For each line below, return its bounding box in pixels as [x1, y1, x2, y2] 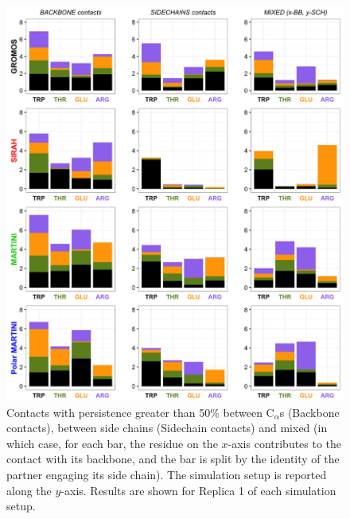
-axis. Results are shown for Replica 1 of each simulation [60, 482, 336, 498]
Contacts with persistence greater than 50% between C [6, 403, 274, 420]
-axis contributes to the [227, 434, 342, 451]
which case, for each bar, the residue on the [6, 434, 218, 451]
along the [6, 482, 52, 498]
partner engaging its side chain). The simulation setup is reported [6, 466, 327, 483]
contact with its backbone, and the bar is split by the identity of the [6, 450, 340, 467]
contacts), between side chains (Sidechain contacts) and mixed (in [6, 419, 328, 436]
